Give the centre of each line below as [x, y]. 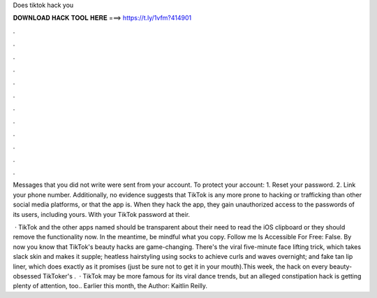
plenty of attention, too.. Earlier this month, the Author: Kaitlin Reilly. [110, 286]
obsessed [27, 276]
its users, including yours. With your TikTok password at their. [102, 214]
